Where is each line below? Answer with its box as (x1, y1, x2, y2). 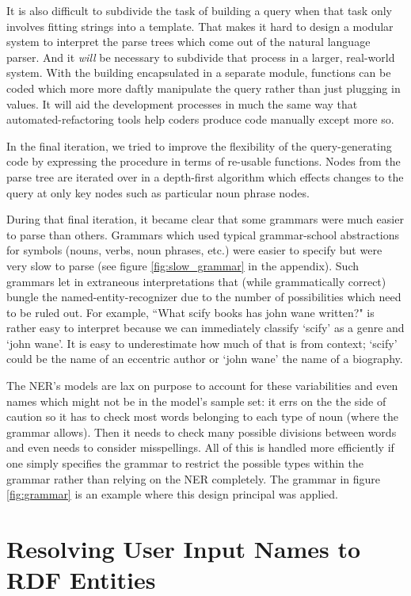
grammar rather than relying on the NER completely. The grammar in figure (6, 470, 381, 487)
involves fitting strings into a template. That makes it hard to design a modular (6, 17, 394, 34)
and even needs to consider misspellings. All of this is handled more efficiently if (6, 439, 394, 456)
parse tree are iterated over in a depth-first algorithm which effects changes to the (6, 168, 404, 185)
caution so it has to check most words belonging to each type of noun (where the (6, 408, 399, 425)
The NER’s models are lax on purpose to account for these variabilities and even (6, 377, 398, 394)
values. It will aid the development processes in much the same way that (6, 95, 358, 112)
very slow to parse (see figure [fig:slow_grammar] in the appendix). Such (6, 257, 360, 273)
